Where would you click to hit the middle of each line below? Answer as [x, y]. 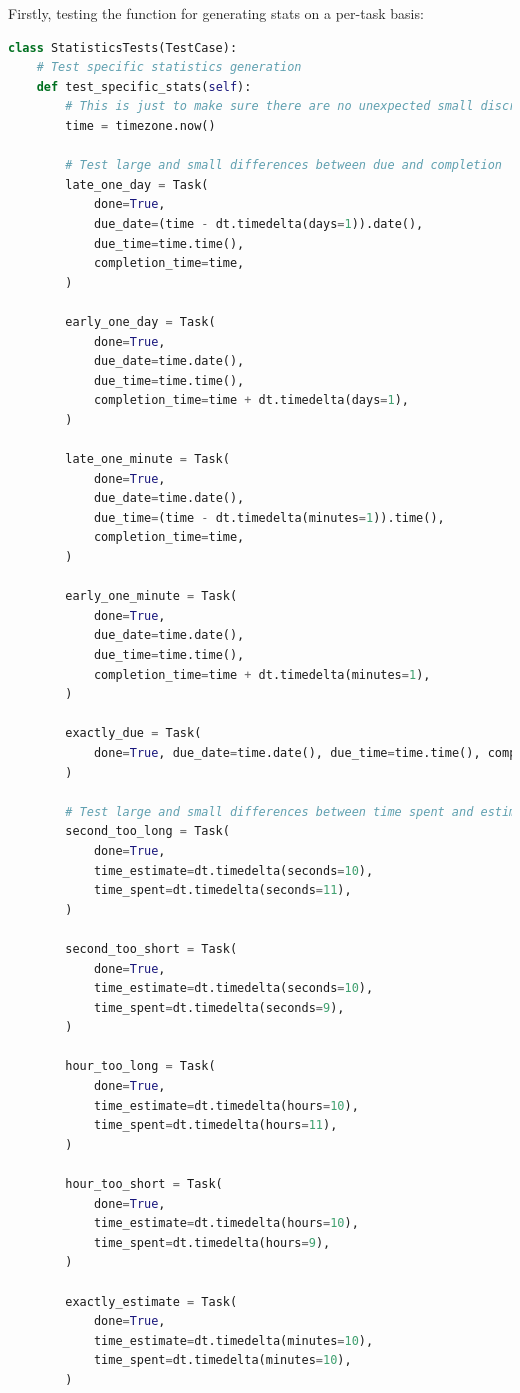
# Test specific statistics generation [169, 67]
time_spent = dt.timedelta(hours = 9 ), [212, 1242]
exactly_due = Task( [133, 733]
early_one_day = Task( [140, 321]
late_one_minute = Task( [147, 459]
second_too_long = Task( [147, 831]
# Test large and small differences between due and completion [283, 165]
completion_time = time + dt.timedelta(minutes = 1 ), [262, 674]
